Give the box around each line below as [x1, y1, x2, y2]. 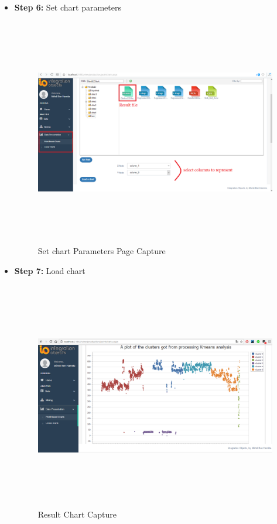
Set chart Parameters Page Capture [37, 245, 166, 257]
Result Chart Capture [37, 508, 117, 520]
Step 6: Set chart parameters [14, 1, 121, 13]
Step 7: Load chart [14, 264, 86, 276]
